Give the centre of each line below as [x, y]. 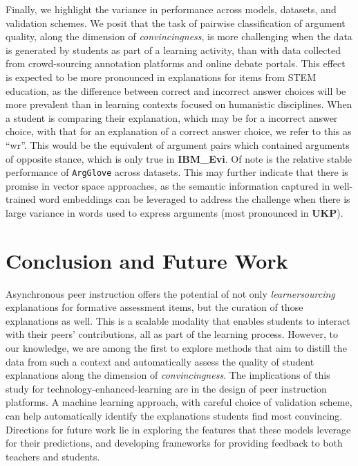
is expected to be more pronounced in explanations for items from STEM [161, 77]
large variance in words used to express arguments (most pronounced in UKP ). [175, 212]
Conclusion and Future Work [147, 260]
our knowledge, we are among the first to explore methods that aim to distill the [176, 348]
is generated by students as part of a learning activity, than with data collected [173, 50]
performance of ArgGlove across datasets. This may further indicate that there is [177, 172]
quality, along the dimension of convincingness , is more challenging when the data [179, 36]
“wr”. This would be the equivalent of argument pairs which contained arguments [178, 144]
